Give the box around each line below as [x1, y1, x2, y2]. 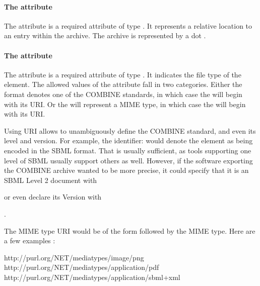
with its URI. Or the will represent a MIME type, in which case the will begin [4, 99, 246, 109]
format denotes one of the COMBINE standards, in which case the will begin [4, 88, 242, 99]
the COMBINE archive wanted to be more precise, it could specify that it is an [4, 165, 249, 175]
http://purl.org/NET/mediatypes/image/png [4, 252, 144, 262]
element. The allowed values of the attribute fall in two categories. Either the [4, 79, 242, 89]
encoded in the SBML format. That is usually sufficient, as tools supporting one [4, 145, 251, 155]
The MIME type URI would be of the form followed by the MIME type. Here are [4, 225, 255, 236]
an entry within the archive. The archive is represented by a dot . [4, 30, 206, 41]
